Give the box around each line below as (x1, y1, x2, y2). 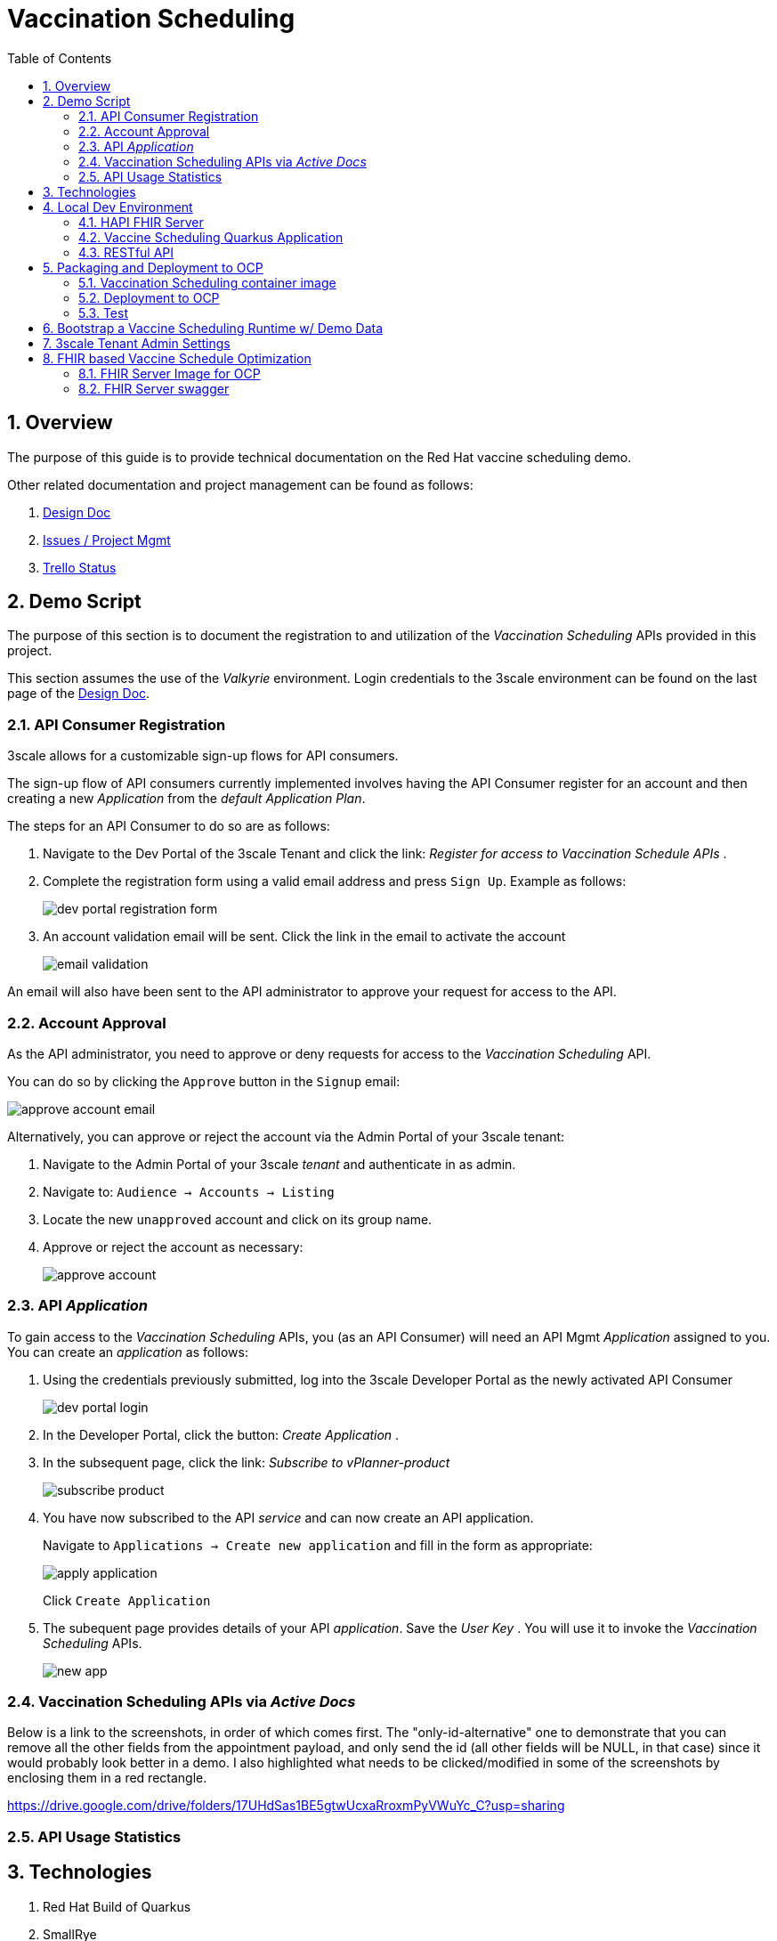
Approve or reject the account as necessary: (43, 1239, 304, 1255)
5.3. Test (78, 305, 128, 321)
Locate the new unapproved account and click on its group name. (43, 1211, 433, 1227)
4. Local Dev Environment (43, 199, 193, 215)
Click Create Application (43, 1592, 211, 1608)
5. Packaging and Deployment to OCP (43, 259, 263, 275)
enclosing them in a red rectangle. (7, 1770, 207, 1786)
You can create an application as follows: (7, 1344, 248, 1360)
